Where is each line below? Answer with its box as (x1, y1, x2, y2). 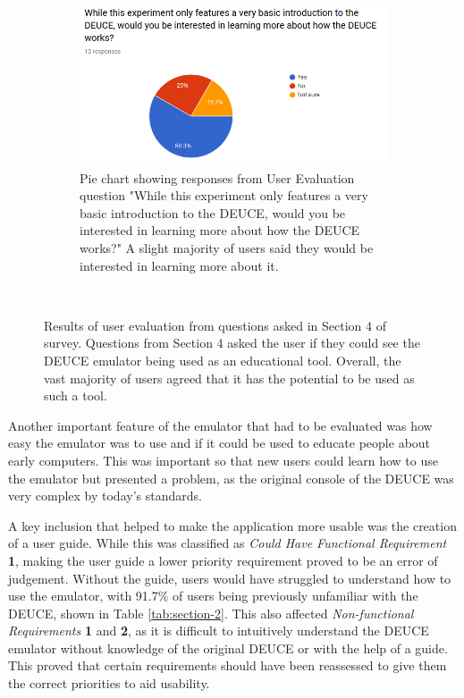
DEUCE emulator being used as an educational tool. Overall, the (44, 350, 401, 369)
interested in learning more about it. (80, 256, 279, 274)
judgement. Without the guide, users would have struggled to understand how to (8, 568, 451, 587)
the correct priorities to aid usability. (8, 674, 210, 693)
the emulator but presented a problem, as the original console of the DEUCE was (8, 468, 454, 487)
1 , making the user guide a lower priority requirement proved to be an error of (8, 551, 438, 569)
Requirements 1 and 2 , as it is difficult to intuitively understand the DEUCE (8, 621, 429, 640)
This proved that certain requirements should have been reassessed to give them (8, 656, 447, 675)
